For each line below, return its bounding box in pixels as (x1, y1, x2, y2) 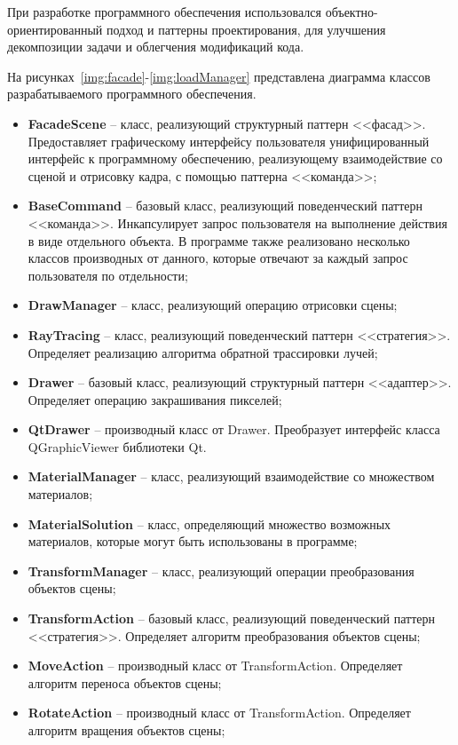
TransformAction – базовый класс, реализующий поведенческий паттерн (28, 609, 436, 628)
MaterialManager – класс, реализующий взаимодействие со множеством (28, 467, 435, 486)
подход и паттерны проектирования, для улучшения (106, 20, 386, 38)
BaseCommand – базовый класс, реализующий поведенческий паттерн (28, 196, 423, 215)
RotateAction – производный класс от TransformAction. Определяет (28, 703, 411, 722)
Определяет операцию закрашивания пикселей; (28, 390, 282, 408)
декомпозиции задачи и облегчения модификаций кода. (7, 37, 304, 56)
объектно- (325, 3, 378, 20)
